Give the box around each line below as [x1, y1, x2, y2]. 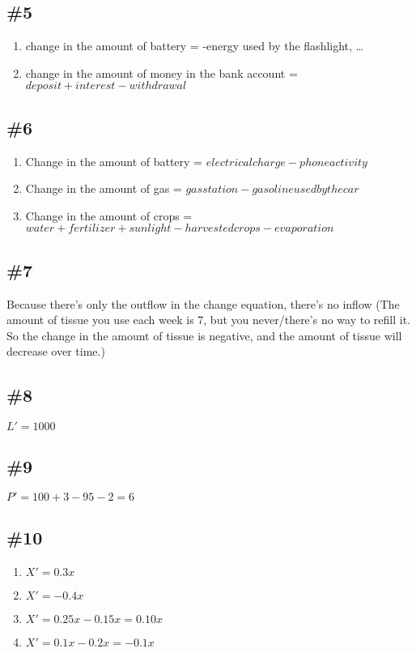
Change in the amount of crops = [25, 207, 193, 224]
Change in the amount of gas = [25, 180, 182, 197]
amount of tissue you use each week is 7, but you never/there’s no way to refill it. [6, 311, 410, 328]
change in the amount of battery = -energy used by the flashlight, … [25, 37, 363, 54]
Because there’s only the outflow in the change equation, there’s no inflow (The [6, 295, 400, 312]
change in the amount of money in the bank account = [25, 64, 298, 81]
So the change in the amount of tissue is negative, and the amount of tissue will [6, 326, 402, 344]
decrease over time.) [6, 343, 105, 360]
